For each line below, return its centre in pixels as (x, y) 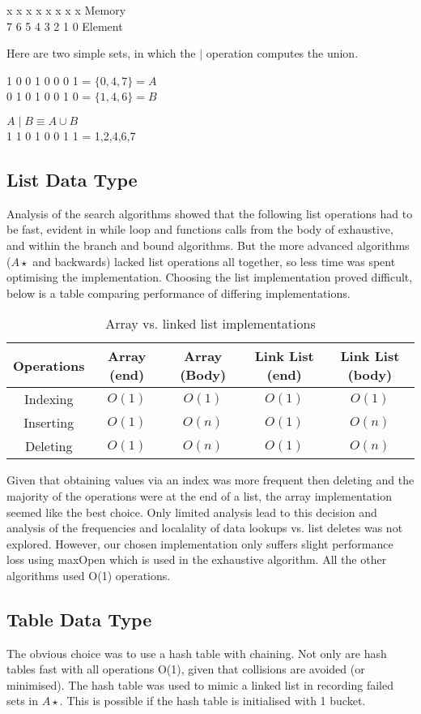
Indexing (49, 399)
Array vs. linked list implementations (210, 324)
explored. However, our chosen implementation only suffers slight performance (200, 543)
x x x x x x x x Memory (66, 10)
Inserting (49, 423)
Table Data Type (79, 619)
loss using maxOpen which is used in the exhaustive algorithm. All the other (197, 559)
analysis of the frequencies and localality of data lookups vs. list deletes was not (205, 528)
